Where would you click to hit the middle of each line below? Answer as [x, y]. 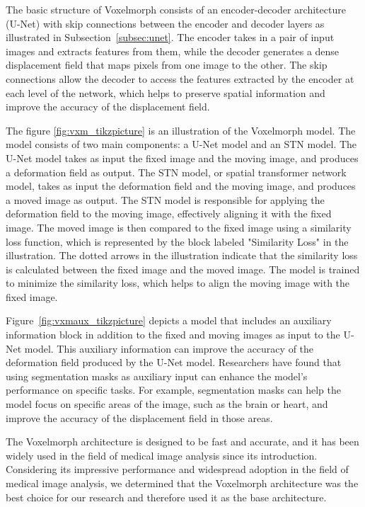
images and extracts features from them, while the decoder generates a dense [173, 51]
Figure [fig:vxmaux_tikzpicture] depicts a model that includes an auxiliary [169, 320]
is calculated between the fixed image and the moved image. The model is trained [183, 269]
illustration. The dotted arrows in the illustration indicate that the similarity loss [182, 255]
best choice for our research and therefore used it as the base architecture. [166, 497]
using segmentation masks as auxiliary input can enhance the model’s [157, 376]
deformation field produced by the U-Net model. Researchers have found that [174, 362]
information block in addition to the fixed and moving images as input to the [173, 335]
